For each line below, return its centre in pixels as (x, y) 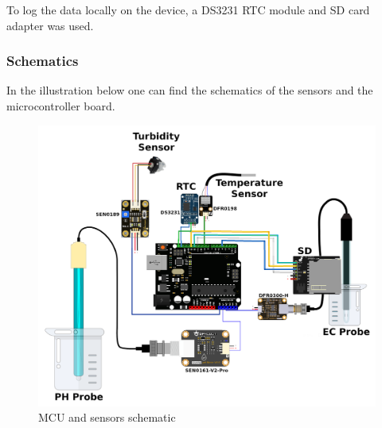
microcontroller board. (61, 106)
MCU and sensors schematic (107, 417)
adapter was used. (50, 25)
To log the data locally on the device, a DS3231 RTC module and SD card (188, 10)
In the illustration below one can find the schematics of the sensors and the (190, 90)
